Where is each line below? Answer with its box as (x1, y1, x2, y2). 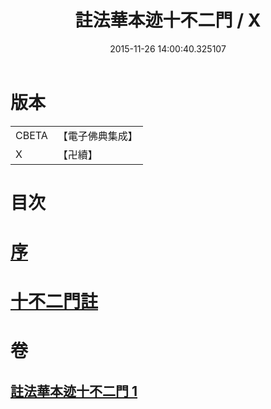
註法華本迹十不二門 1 (10, 382, 138, 400)
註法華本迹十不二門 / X (74, 9, 262, 32)
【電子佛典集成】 (57, 129, 138, 143)
